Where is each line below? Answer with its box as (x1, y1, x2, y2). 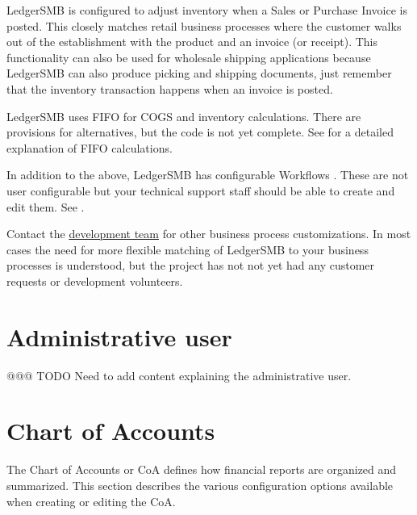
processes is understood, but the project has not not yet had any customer (6, 257, 375, 274)
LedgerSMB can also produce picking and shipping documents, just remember (6, 65, 392, 82)
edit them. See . (6, 198, 85, 215)
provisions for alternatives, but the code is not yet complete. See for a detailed (6, 124, 394, 140)
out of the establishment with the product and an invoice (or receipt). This (6, 33, 378, 50)
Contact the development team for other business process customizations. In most (6, 225, 411, 242)
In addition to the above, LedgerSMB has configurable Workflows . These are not (6, 166, 409, 183)
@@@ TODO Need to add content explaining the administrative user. (6, 366, 352, 383)
